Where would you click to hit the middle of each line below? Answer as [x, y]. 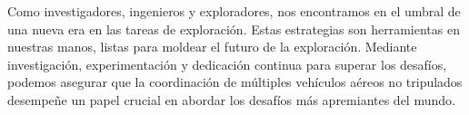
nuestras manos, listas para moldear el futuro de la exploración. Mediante [212, 47]
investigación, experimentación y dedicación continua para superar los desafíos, [227, 64]
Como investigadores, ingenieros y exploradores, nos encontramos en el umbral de [234, 11]
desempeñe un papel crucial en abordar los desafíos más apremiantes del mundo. [231, 99]
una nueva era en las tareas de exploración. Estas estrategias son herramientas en [234, 29]
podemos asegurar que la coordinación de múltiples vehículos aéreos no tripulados [235, 82]
